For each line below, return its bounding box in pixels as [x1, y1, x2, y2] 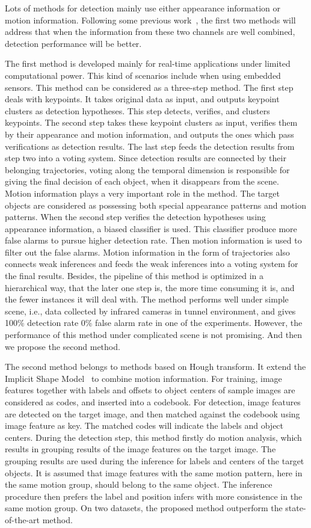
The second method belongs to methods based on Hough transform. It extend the [5, 360, 306, 373]
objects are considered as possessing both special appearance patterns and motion [5, 198, 306, 211]
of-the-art [5, 513, 40, 526]
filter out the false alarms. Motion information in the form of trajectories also [5, 245, 290, 258]
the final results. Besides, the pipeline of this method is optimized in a [5, 269, 264, 282]
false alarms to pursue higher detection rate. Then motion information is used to [5, 234, 302, 247]
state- [285, 502, 306, 514]
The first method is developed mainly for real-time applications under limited [5, 57, 291, 70]
